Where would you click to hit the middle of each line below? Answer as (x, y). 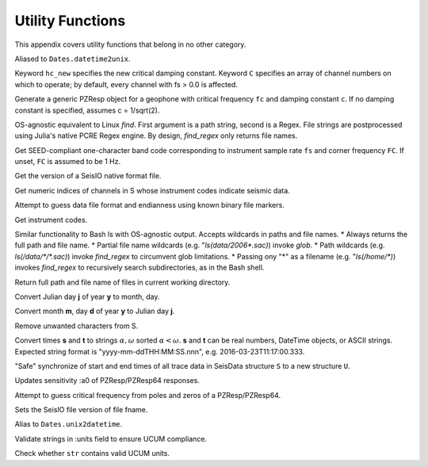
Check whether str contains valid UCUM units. (92, 454)
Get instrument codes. (51, 220)
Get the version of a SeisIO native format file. (88, 176)
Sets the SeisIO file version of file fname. (81, 410)
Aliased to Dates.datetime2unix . (73, 59)
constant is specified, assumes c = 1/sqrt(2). (87, 110)
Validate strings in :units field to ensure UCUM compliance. (111, 438)
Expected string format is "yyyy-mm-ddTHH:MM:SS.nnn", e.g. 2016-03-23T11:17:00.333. (160, 351)
